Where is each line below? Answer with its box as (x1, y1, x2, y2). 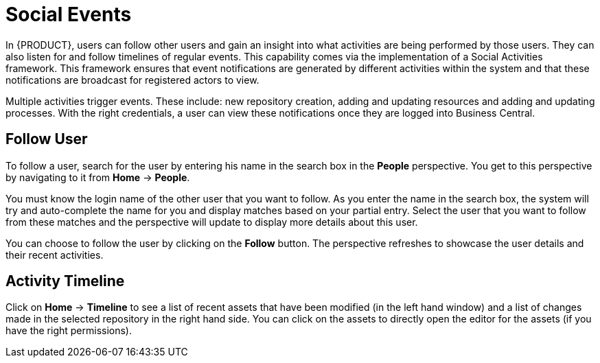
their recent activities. (5, 248, 104, 261)
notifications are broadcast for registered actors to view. (5, 73, 259, 86)
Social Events (5, 3, 132, 26)
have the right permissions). (5, 325, 132, 337)
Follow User (5, 130, 88, 148)
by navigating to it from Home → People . (5, 171, 190, 183)
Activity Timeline (5, 272, 125, 290)
